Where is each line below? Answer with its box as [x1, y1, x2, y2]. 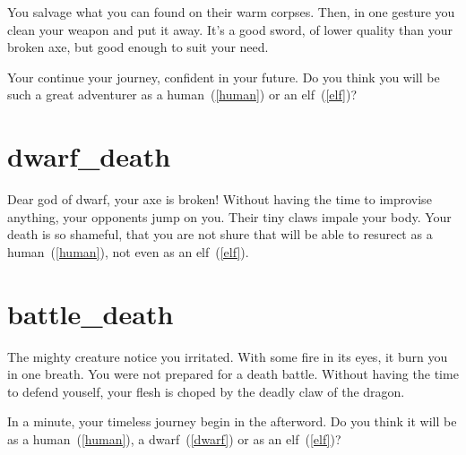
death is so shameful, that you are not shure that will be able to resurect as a [7, 225, 433, 244]
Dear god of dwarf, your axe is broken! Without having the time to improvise [7, 190, 432, 209]
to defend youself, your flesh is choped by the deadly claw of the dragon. [7, 382, 405, 400]
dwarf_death [7, 138, 171, 175]
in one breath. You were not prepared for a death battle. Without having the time [7, 365, 459, 383]
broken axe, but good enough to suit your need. [7, 38, 269, 56]
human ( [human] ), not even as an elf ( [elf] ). [7, 242, 249, 261]
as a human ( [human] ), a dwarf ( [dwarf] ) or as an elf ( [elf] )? [7, 429, 341, 448]
